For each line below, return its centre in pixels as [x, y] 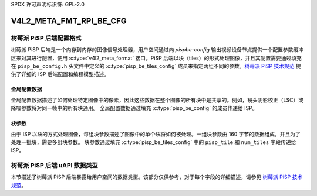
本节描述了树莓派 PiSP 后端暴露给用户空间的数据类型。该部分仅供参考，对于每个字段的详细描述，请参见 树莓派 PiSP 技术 [157, 177]
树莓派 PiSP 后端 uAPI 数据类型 [54, 166]
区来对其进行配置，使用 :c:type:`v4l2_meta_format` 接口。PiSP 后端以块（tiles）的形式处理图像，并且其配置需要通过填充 [156, 58]
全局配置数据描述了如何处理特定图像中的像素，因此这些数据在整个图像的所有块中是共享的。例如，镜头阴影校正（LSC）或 [157, 100]
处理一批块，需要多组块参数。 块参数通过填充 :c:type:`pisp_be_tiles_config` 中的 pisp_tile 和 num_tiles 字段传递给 [154, 142]
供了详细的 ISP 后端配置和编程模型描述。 [60, 74]
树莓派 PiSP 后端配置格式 [46, 38]
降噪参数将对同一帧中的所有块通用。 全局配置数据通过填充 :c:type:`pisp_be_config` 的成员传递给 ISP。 [134, 108]
